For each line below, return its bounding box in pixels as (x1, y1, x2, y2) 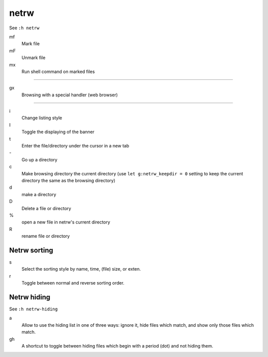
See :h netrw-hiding (9, 306, 58, 312)
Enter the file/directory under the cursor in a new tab (21, 143, 129, 149)
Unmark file (21, 55, 46, 61)
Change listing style (21, 115, 62, 121)
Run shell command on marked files (21, 69, 95, 74)
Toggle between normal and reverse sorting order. (21, 280, 125, 286)
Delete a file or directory (21, 205, 71, 211)
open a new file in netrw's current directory (21, 219, 110, 225)
